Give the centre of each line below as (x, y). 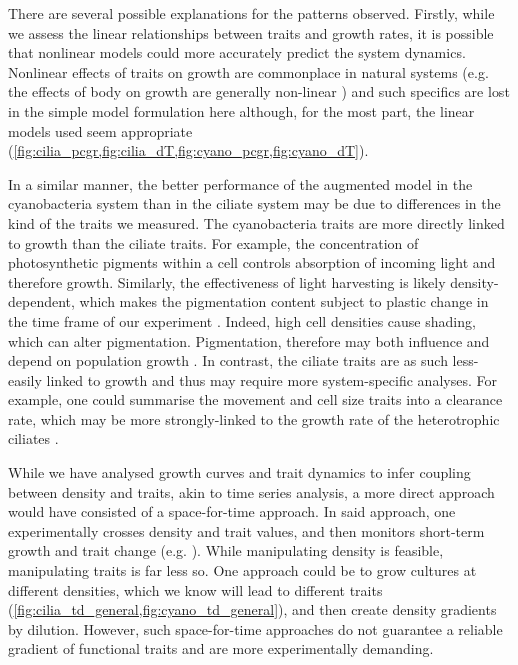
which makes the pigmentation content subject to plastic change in (284, 301)
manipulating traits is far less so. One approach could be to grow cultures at (242, 570)
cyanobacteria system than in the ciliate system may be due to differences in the (254, 203)
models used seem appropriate (100, 130)
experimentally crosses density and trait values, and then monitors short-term (246, 530)
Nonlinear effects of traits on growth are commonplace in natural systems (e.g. (248, 71)
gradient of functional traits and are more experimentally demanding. (221, 648)
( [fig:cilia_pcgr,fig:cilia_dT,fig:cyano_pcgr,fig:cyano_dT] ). (188, 150)
